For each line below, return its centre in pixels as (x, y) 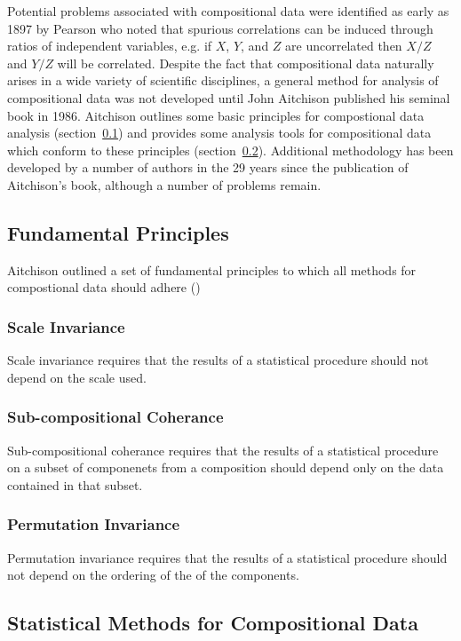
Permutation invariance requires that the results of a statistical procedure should (227, 557)
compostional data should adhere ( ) (104, 287)
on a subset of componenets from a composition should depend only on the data (226, 467)
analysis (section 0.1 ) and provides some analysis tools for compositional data (219, 133)
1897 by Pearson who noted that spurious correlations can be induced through (220, 28)
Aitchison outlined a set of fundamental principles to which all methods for (212, 269)
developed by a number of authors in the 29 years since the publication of (208, 167)
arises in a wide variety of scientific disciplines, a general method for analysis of (223, 80)
